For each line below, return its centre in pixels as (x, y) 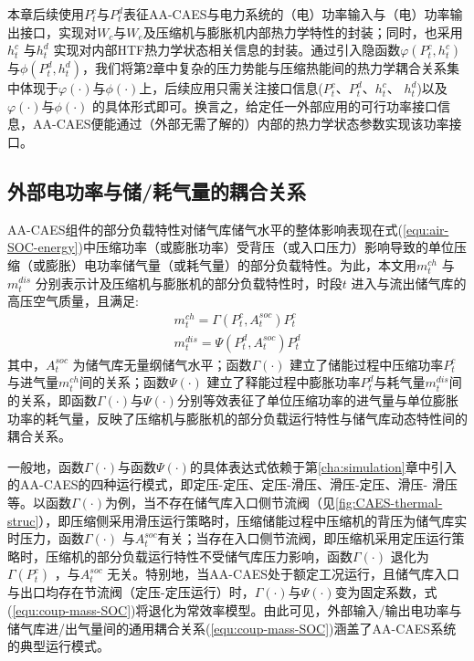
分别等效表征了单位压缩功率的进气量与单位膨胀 (317, 400)
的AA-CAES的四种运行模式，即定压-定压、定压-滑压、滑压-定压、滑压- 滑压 (232, 484)
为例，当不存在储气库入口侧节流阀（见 (220, 503)
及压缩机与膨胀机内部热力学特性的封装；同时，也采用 (303, 31)
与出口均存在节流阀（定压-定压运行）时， (131, 592)
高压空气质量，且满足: (73, 301)
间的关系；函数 (124, 382)
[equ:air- (426, 229)
